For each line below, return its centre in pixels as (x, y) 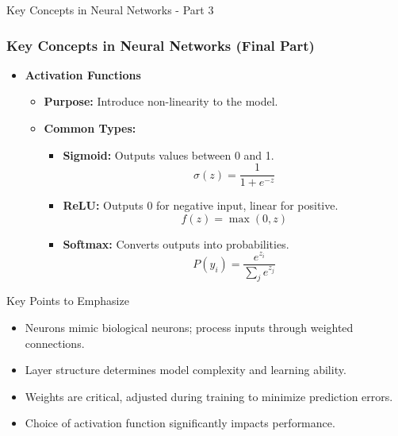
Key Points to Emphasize (68, 301)
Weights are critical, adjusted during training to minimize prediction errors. (209, 396)
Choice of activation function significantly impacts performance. (180, 423)
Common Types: (90, 128)
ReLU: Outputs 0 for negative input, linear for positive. (201, 205)
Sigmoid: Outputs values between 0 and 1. (168, 154)
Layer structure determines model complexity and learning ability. (186, 370)
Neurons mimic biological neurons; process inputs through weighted (189, 327)
